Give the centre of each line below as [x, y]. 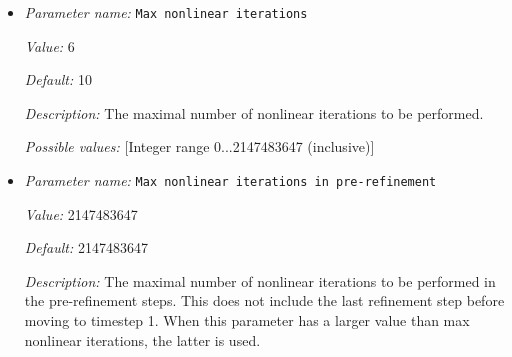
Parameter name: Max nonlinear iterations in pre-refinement [230, 180]
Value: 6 [49, 45]
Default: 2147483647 [86, 247]
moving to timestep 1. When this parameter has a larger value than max [247, 320]
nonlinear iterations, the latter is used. [142, 339]
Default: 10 [58, 79]
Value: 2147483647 [81, 213]
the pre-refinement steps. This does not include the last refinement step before [264, 300]
